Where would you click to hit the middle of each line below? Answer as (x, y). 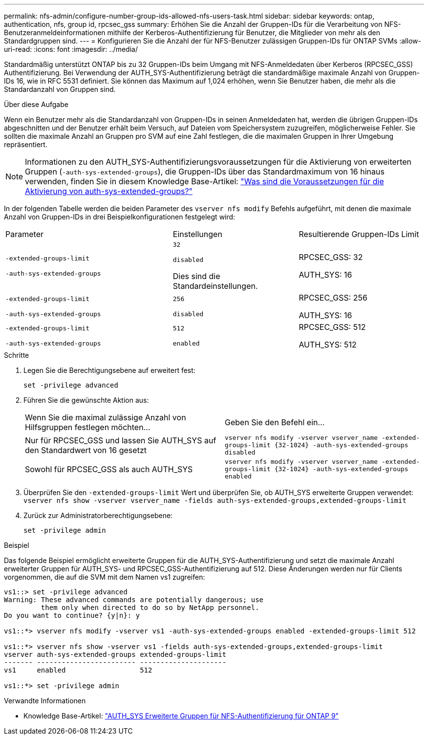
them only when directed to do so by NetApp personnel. (150, 608)
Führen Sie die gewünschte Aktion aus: (86, 400)
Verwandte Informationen (45, 701)
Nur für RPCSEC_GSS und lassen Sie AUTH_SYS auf (121, 440)
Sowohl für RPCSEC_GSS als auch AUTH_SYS (109, 469)
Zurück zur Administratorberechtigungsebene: (98, 515)
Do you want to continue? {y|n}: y (72, 615)
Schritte (17, 355)
